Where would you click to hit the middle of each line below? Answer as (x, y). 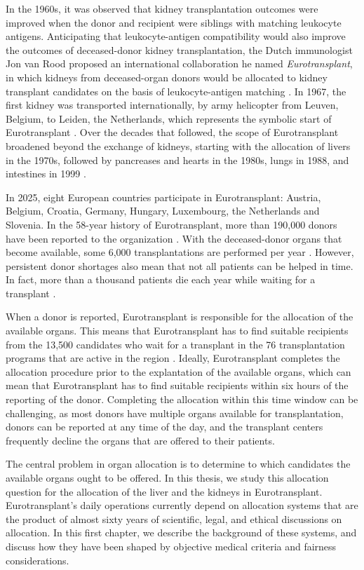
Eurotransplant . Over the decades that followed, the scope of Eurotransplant (172, 132)
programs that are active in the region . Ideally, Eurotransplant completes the (173, 358)
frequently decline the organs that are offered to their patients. (140, 440)
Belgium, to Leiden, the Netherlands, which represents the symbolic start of (169, 118)
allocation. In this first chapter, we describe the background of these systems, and (181, 532)
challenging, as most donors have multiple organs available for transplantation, (175, 413)
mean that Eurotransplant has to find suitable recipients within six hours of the (177, 385)
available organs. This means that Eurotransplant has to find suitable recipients (177, 331)
